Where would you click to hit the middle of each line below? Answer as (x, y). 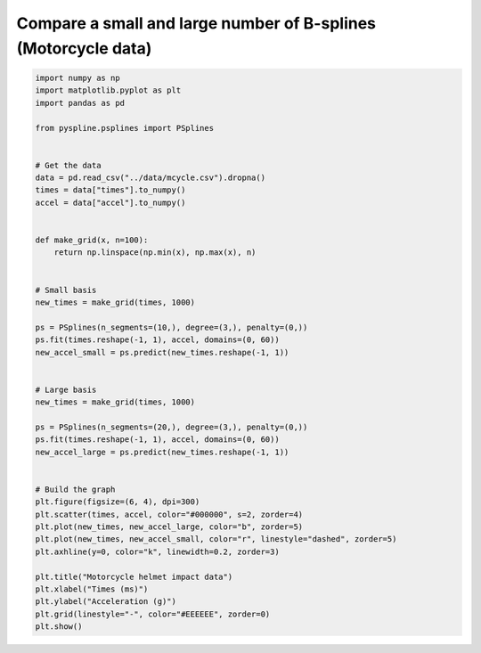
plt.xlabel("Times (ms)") (92, 589)
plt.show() (59, 627)
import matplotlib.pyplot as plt (108, 90)
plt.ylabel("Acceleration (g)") (106, 602)
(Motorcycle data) (84, 48)
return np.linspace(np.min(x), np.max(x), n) (155, 253)
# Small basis (66, 290)
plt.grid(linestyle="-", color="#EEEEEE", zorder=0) (153, 614)
